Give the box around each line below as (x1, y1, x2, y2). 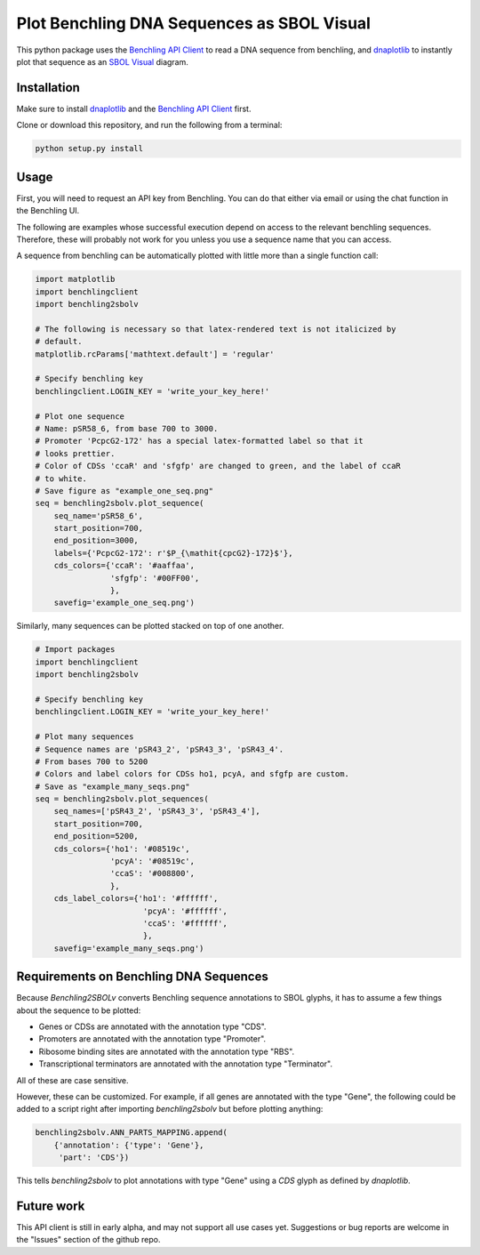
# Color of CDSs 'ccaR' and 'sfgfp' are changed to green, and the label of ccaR (35, 461, 402, 471)
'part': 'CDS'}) (58, 1153, 130, 1162)
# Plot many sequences (35, 732, 134, 742)
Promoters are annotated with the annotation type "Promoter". (38, 1034, 267, 1044)
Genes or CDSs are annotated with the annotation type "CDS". (38, 1021, 267, 1032)
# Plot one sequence (35, 411, 124, 422)
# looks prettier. (35, 448, 116, 458)
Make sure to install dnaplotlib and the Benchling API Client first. (16, 103, 252, 114)
